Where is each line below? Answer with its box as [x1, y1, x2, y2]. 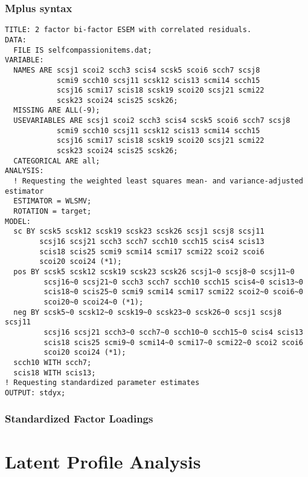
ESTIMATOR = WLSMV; [13, 197, 92, 206]
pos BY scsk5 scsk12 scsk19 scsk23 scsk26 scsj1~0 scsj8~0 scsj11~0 [13, 267, 295, 276]
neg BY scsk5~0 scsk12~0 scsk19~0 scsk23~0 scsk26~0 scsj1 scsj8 [13, 308, 282, 317]
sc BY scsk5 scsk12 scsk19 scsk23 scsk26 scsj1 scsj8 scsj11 [13, 227, 265, 236]
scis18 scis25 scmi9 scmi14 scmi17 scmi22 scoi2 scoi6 [39, 247, 265, 256]
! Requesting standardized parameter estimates [5, 378, 200, 387]
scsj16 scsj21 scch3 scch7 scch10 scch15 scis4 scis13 [39, 237, 265, 246]
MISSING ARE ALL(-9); [13, 106, 100, 115]
